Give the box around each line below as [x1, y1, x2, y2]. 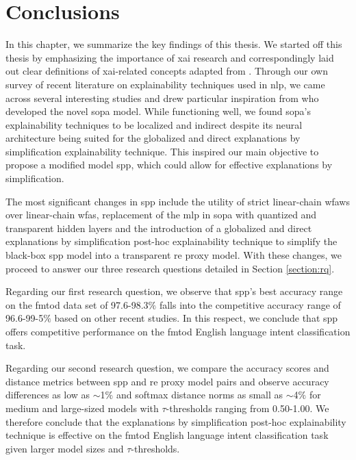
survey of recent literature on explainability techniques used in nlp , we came [5, 77, 325, 91]
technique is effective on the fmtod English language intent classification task [5, 428, 329, 442]
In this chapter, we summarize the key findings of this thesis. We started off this [5, 37, 342, 51]
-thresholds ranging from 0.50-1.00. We [166, 400, 329, 415]
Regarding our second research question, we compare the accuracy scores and [5, 361, 329, 375]
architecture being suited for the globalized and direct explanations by [5, 131, 301, 145]
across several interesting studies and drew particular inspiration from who [5, 90, 319, 105]
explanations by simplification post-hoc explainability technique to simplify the [5, 234, 338, 248]
